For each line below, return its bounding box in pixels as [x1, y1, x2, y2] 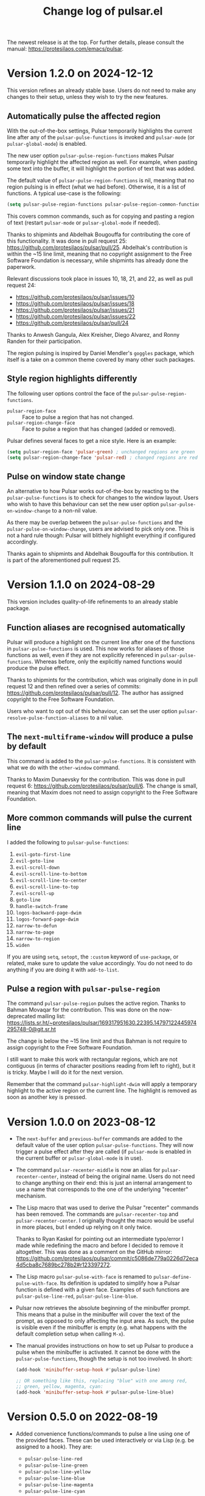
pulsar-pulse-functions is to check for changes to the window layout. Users [7, 494, 199, 502]
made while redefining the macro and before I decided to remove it [15, 1242, 184, 1249]
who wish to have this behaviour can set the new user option [7, 500, 159, 508]
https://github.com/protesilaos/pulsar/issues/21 [15, 306, 134, 314]
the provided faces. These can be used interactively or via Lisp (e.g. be [15, 1436, 195, 1444]
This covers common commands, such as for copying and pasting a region [7, 212, 195, 220]
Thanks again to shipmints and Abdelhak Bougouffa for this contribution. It [7, 550, 193, 558]
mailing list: [36, 1013, 66, 1020]
